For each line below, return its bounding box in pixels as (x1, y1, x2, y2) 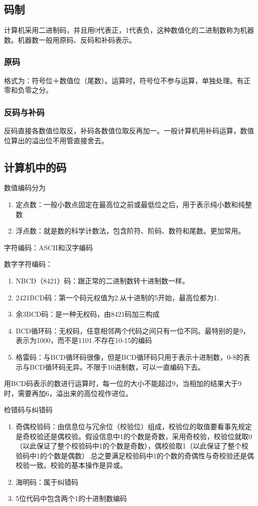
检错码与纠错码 (4, 404, 53, 415)
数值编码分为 (4, 182, 46, 193)
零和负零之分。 (4, 85, 53, 95)
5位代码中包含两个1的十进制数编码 (15, 493, 127, 504)
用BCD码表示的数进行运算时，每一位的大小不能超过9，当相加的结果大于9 (4, 378, 242, 389)
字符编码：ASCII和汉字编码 (4, 242, 93, 252)
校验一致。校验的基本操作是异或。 (15, 460, 127, 470)
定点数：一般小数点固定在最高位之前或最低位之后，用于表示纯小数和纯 (15, 199, 245, 209)
